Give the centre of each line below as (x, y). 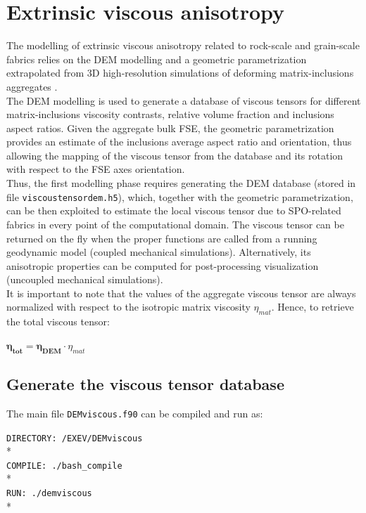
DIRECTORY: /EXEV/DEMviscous (75, 438)
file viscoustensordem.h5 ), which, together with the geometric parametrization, (180, 196)
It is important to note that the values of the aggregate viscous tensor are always (181, 293)
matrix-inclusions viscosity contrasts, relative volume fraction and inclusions (170, 114)
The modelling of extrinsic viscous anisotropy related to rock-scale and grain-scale (183, 45)
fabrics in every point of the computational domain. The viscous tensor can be (175, 224)
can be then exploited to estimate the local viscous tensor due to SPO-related (174, 210)
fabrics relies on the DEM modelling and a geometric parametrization (157, 59)
